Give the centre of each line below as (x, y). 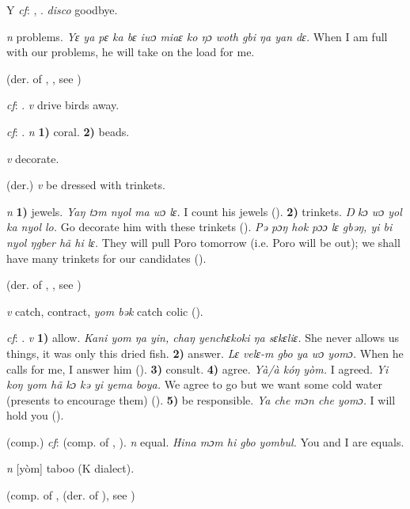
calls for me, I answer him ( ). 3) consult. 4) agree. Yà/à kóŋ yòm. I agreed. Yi (197, 368)
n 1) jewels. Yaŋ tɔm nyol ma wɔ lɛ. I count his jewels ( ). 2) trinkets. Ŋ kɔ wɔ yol (204, 211)
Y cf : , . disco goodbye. (62, 9)
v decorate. (33, 158)
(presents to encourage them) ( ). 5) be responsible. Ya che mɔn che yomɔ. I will (201, 399)
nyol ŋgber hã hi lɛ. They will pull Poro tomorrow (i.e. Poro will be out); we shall (203, 242)
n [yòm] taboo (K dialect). (70, 468)
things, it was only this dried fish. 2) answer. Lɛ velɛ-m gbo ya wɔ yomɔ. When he (205, 353)
